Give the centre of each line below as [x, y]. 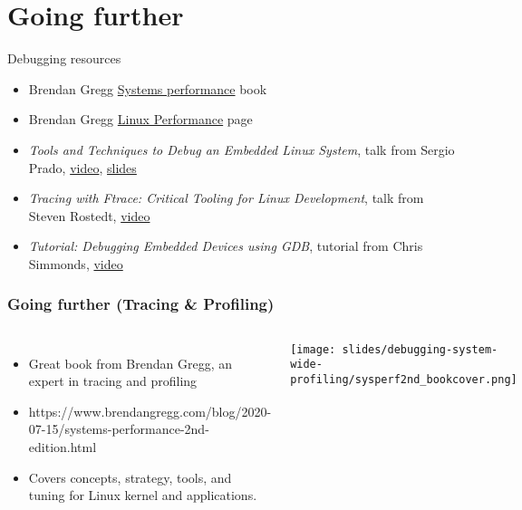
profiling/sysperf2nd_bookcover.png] [404, 380]
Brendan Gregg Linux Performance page [140, 119]
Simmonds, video [76, 263]
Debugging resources [64, 58]
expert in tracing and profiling [113, 381]
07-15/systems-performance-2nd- [119, 429]
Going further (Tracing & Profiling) [141, 304]
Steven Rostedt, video [89, 215]
